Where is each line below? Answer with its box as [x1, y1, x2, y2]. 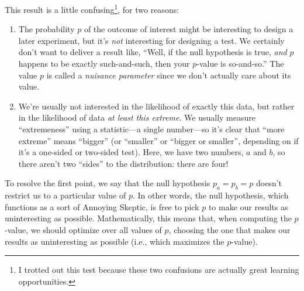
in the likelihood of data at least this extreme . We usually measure [18, 111, 255, 124]
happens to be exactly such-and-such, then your [18, 57, 190, 70]
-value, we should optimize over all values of [5, 223, 162, 235]
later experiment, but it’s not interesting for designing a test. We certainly [18, 34, 285, 46]
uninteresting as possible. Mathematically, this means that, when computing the [5, 212, 292, 224]
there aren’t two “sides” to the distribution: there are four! [18, 157, 229, 169]
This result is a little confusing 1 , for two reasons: [5, 2, 179, 15]
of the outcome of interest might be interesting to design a [84, 23, 293, 35]
